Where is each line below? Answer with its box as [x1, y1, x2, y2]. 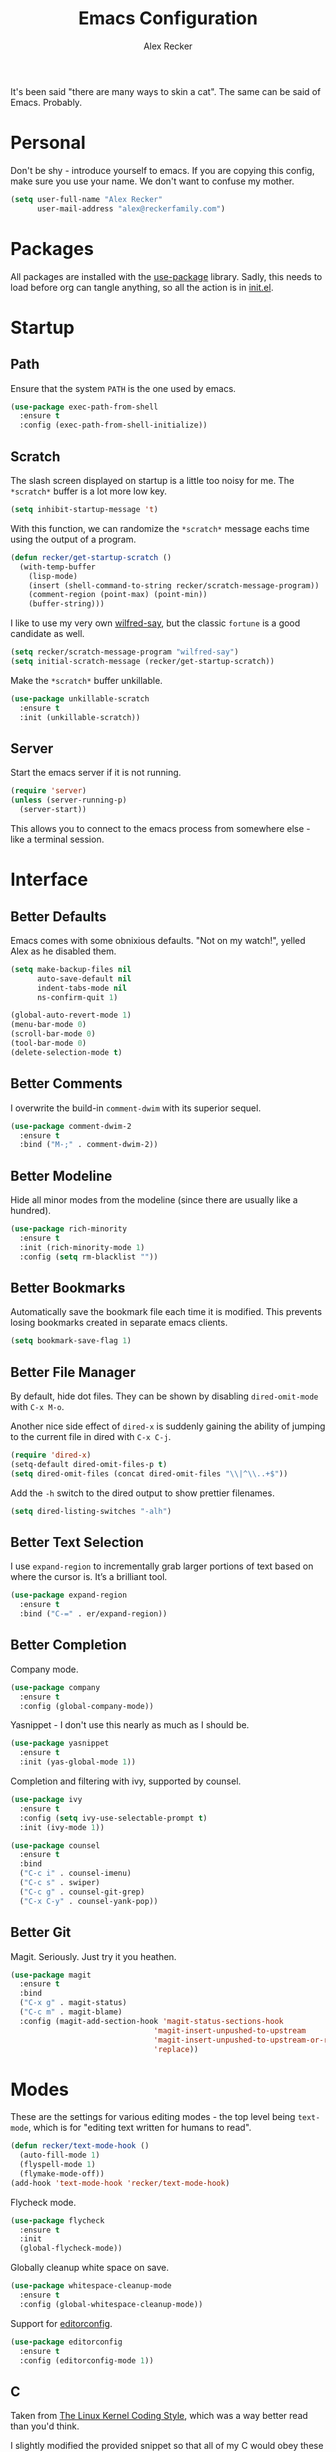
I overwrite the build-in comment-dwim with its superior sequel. [10, 1102, 262, 1114]
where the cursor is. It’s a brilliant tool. [10, 1571, 168, 1583]
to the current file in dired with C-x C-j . [10, 1431, 172, 1443]
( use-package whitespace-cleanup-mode [10, 2281, 172, 2291]
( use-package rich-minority [10, 1224, 128, 1234]
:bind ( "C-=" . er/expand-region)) [19, 1609, 168, 1619]
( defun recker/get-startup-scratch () [10, 552, 172, 562]
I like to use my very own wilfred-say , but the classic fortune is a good [10, 617, 301, 629]
